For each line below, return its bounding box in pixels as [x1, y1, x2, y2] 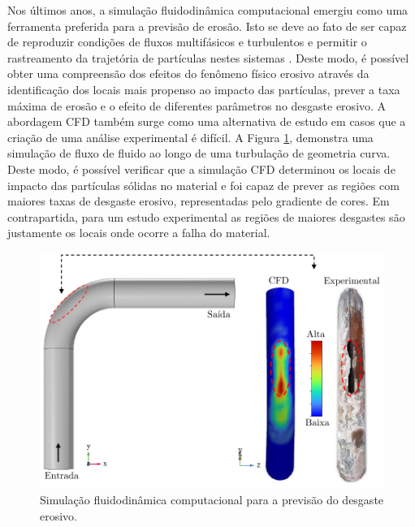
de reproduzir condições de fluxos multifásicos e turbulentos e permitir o [7, 33, 367, 50]
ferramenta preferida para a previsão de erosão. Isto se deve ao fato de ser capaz [7, 17, 407, 34]
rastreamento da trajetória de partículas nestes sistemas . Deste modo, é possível [7, 49, 409, 66]
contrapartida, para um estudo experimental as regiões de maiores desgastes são [7, 208, 405, 225]
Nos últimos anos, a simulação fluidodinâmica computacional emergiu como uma [7, 2, 409, 18]
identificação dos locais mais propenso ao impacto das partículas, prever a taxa [7, 80, 400, 97]
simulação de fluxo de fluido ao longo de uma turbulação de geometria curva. [7, 145, 391, 162]
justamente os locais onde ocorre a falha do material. [7, 224, 270, 241]
